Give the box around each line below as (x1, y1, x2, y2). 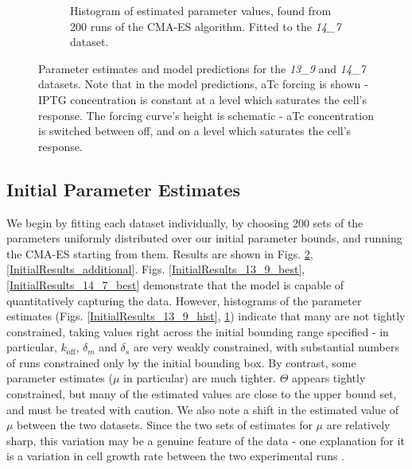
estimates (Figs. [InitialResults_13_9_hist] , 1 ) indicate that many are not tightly (6, 308, 406, 324)
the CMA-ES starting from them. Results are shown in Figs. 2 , (6, 245, 313, 262)
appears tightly (292, 370, 366, 386)
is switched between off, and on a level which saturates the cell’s (38, 122, 352, 139)
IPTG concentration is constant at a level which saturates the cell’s (38, 91, 367, 107)
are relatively (326, 417, 391, 433)
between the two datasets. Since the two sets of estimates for (17, 417, 313, 433)
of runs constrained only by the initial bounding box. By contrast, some (6, 354, 356, 370)
